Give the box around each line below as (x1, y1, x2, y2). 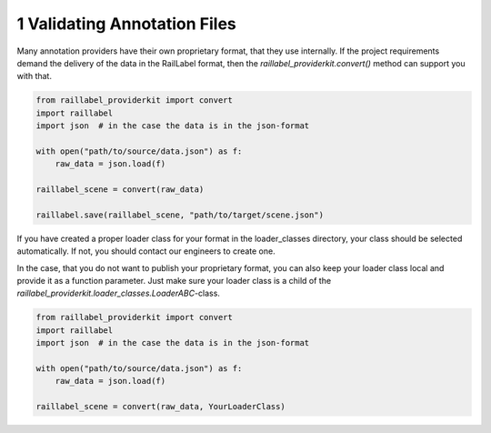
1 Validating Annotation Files (16, 14, 236, 34)
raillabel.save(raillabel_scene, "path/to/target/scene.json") (35, 209, 325, 220)
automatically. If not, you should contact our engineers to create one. (16, 246, 276, 257)
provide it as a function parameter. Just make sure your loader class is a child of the (16, 275, 332, 286)
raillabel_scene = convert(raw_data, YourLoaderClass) (35, 401, 286, 412)
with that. (16, 71, 52, 82)
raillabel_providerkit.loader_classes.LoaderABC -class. (16, 287, 220, 299)
